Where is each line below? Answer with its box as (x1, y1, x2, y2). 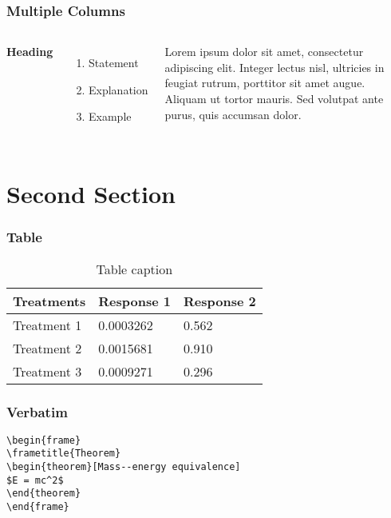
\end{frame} (6, 501, 69, 513)
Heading (6, 43, 53, 60)
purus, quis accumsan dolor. (164, 106, 302, 122)
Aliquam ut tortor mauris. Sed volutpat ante (164, 90, 384, 106)
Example (89, 108, 132, 125)
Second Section (6, 177, 176, 210)
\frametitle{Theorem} (6, 448, 121, 460)
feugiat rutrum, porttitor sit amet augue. (164, 74, 365, 91)
